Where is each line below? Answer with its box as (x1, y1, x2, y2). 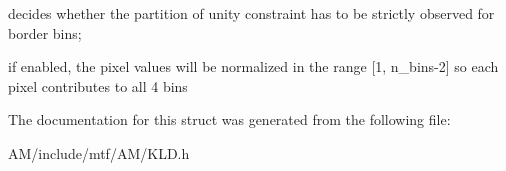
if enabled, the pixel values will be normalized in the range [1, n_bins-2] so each (8, 56, 499, 77)
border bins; (8, 22, 82, 43)
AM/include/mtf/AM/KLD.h (8, 142, 190, 163)
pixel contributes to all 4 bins (8, 75, 188, 96)
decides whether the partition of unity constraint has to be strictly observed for (8, 3, 495, 23)
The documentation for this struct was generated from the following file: (8, 109, 451, 130)
